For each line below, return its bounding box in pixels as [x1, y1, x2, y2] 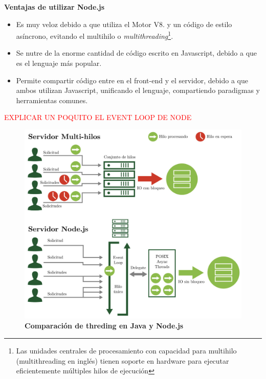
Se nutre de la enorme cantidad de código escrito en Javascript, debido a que [16, 48, 257, 58]
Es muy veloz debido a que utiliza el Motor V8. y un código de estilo [16, 18, 232, 29]
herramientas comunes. [16, 94, 88, 105]
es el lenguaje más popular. [16, 58, 102, 68]
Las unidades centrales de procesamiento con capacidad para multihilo [16, 345, 237, 356]
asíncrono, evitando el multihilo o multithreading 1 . [16, 29, 173, 41]
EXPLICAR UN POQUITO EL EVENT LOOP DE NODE [4, 112, 192, 123]
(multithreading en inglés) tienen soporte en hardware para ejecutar [16, 355, 229, 366]
